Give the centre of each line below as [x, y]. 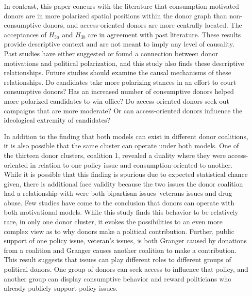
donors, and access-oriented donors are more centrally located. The [143, 25]
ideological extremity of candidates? [57, 120]
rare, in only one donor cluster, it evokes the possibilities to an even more [113, 222]
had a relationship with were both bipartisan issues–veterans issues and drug [118, 193]
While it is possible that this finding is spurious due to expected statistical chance [126, 174]
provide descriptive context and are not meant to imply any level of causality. [119, 44]
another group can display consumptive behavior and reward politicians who [118, 278]
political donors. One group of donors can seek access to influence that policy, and [126, 269]
